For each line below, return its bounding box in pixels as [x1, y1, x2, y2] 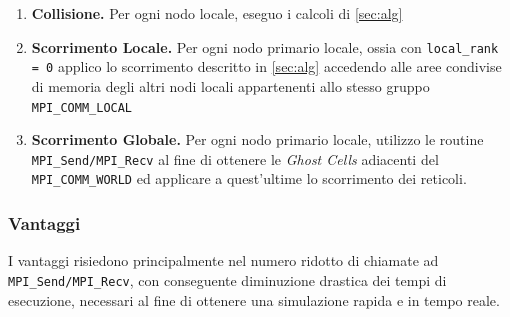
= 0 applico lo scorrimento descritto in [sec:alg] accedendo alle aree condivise [31, 56, 502, 77]
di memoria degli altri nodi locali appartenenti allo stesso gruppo [31, 75, 430, 96]
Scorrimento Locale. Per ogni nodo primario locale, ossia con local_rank [31, 36, 499, 57]
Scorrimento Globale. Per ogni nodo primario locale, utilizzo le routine [31, 129, 484, 150]
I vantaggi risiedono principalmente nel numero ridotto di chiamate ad [8, 250, 439, 271]
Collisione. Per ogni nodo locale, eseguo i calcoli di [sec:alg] [31, 3, 403, 23]
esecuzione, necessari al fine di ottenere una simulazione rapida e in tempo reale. [8, 289, 500, 310]
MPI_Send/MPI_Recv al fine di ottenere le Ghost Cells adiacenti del [31, 148, 439, 169]
